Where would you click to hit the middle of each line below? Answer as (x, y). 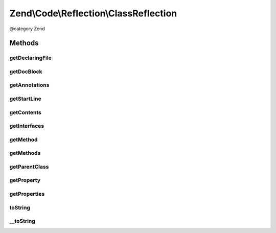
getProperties (27, 194)
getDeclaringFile (31, 58)
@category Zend (27, 29)
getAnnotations (29, 85)
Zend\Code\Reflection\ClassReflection (93, 13)
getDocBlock (26, 72)
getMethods (25, 153)
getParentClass (29, 167)
